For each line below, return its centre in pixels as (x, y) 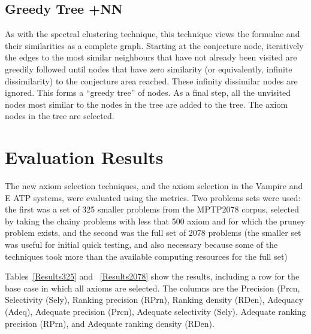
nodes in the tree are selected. (60, 116)
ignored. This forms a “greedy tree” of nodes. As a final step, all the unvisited (148, 92)
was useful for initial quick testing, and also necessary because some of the (141, 245)
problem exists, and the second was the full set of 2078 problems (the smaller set (153, 233)
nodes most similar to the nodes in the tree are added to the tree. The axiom (147, 104)
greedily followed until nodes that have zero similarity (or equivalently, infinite (149, 69)
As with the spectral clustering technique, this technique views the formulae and (153, 34)
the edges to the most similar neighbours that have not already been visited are (151, 57)
